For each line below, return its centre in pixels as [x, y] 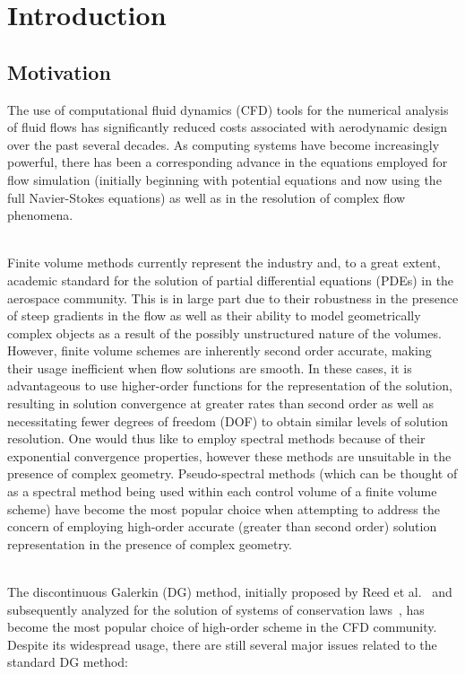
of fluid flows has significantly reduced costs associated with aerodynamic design [228, 127]
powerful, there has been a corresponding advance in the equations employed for [228, 162]
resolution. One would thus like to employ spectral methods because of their [216, 438]
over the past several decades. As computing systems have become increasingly [224, 144]
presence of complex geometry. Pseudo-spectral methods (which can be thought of [232, 473]
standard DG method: [68, 662]
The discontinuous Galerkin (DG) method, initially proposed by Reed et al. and [230, 592]
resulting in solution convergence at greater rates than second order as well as [220, 403]
